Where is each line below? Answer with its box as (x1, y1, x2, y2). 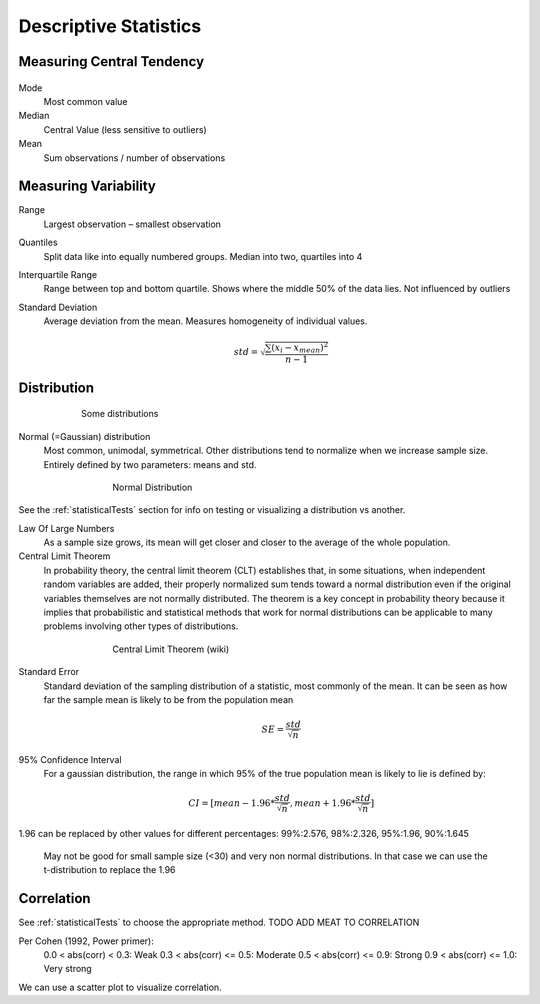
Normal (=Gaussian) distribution (18, 430, 151, 442)
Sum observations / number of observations (43, 151, 226, 164)
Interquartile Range (18, 268, 98, 280)
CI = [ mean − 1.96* (188, 797, 275, 809)
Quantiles (18, 236, 59, 249)
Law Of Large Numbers (18, 522, 115, 534)
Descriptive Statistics (18, 15, 202, 37)
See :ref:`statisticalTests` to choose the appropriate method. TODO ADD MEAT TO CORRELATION (18, 916, 420, 929)
